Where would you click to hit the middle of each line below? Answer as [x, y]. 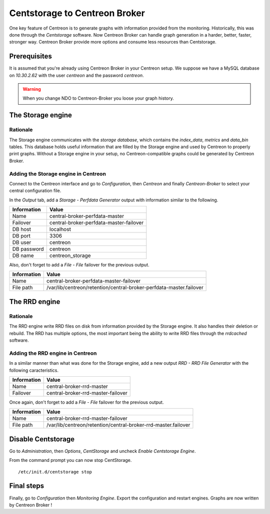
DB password [28, 249]
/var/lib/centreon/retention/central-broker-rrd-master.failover [118, 425]
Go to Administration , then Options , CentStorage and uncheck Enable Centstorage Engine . [102, 451]
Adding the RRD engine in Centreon [53, 353]
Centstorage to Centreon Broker [77, 13]
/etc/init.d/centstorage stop [55, 472]
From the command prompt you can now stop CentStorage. [70, 460]
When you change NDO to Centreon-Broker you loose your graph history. [98, 98]
